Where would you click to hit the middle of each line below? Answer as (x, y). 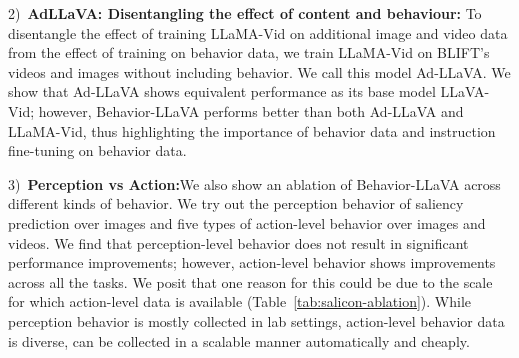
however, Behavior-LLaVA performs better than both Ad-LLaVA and (251, 110)
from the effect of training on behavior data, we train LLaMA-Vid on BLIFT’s (249, 52)
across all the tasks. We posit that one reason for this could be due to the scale (250, 281)
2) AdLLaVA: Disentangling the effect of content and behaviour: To (245, 13)
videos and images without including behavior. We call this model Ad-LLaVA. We (259, 71)
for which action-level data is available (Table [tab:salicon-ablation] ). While (240, 301)
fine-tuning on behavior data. (97, 150)
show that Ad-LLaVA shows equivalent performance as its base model (222, 91)
